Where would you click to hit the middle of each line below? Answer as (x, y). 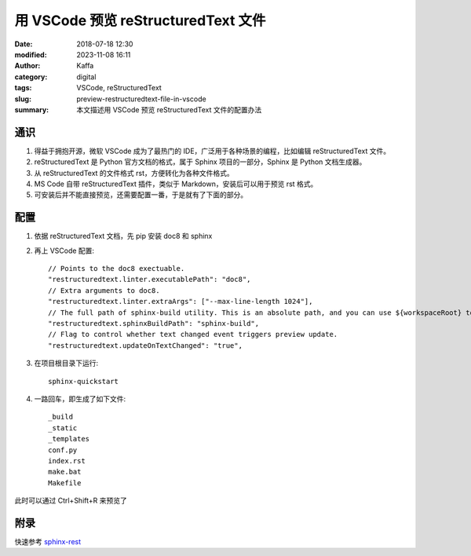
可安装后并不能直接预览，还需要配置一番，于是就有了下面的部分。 (141, 195)
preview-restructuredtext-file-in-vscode (142, 99)
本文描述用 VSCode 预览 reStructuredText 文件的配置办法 (169, 109)
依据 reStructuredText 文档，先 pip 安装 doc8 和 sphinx (123, 236)
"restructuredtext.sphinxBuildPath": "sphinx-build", (153, 323)
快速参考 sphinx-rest (48, 541)
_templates (69, 439)
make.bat (65, 472)
